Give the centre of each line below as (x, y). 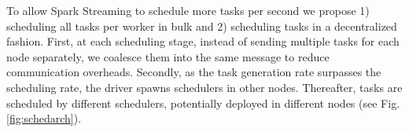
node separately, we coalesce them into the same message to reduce (168, 56)
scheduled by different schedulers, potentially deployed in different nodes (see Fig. (203, 103)
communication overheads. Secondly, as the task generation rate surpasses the (194, 72)
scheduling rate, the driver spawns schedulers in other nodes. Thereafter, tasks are (204, 87)
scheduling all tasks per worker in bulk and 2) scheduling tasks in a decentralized (202, 26)
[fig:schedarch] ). (44, 118)
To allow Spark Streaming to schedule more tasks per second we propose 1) (188, 10)
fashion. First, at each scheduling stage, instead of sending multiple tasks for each (203, 41)
